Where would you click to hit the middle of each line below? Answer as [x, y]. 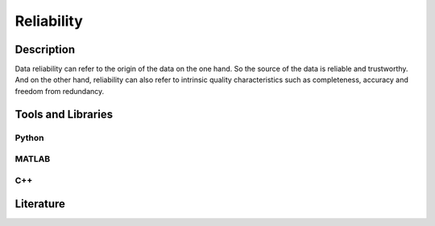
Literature [40, 204]
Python [29, 138]
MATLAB [33, 159]
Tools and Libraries [64, 114]
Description [45, 49]
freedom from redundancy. [60, 91]
